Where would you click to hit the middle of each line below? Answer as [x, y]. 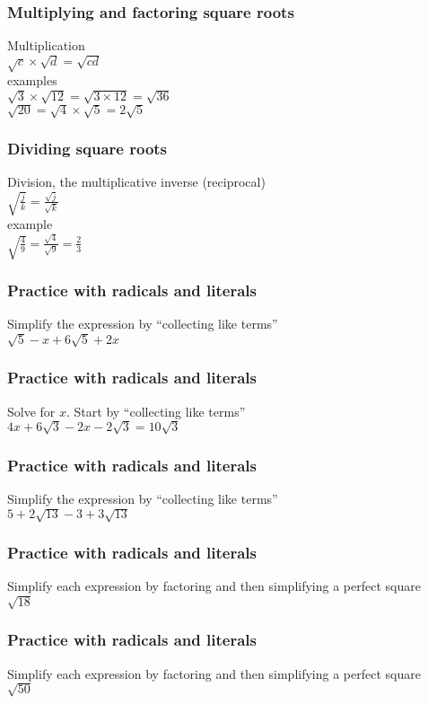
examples [32, 80]
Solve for [31, 411]
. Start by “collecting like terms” [156, 411]
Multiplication [46, 45]
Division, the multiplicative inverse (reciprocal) [136, 182]
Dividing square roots [87, 148]
